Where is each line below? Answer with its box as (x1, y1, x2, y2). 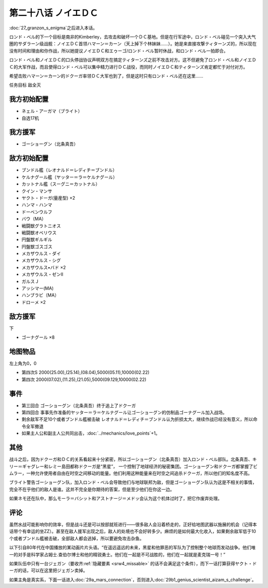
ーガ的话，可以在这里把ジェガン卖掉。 (9, 568, 88, 574)
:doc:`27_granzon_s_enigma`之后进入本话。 (9, 25, 98, 31)
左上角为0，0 (9, 361, 37, 367)
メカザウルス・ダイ (21, 251, 61, 257)
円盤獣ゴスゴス (21, 243, 53, 249)
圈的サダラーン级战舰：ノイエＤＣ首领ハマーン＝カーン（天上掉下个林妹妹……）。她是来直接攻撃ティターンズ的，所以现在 (9, 41, 257, 47)
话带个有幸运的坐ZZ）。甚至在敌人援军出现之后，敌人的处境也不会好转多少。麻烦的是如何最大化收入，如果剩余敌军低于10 (9, 528, 257, 534)
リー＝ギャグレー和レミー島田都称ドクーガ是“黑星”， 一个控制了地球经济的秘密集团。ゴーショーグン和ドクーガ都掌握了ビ (9, 463, 258, 469)
